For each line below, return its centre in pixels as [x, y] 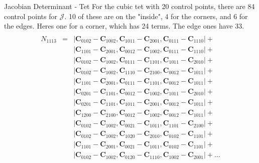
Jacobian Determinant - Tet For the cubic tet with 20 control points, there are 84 [129, 6]
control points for [31, 16]
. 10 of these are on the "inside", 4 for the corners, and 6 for [156, 16]
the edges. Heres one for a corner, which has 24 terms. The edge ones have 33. [124, 26]
